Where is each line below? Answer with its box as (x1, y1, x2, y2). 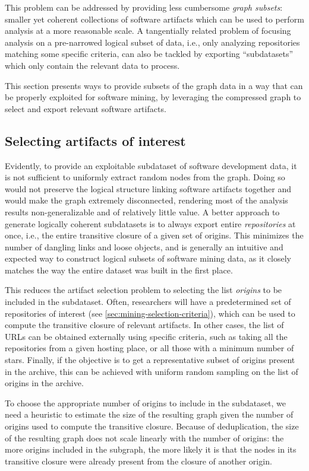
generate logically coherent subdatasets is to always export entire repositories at (5, 217, 296, 230)
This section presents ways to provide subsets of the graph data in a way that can (5, 79, 303, 91)
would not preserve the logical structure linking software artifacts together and (5, 182, 292, 195)
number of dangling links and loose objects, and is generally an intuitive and (5, 240, 283, 253)
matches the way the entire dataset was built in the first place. (5, 263, 233, 276)
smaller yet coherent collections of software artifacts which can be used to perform (5, 12, 304, 25)
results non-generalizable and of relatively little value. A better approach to (5, 205, 280, 218)
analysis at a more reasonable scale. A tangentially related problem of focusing (5, 24, 291, 37)
